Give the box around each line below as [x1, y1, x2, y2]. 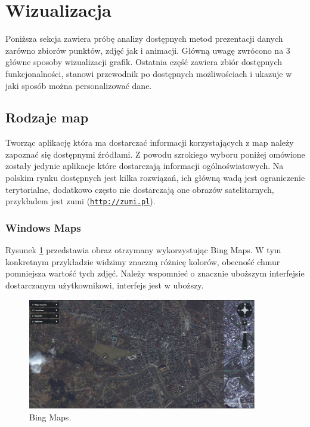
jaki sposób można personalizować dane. [5, 79, 152, 91]
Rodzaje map [5, 108, 89, 127]
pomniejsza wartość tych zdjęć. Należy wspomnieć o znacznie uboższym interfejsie [5, 267, 305, 279]
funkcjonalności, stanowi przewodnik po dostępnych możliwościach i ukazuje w [5, 67, 292, 79]
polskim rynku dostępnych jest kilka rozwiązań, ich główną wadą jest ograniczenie [5, 171, 305, 184]
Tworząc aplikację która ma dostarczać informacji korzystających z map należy [5, 136, 294, 149]
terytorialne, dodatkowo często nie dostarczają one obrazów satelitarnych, [5, 183, 274, 195]
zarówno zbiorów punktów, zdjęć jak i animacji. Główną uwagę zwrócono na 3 [5, 44, 290, 56]
